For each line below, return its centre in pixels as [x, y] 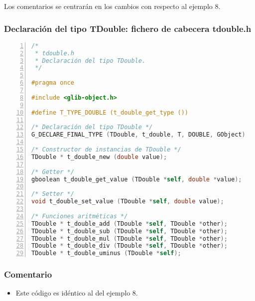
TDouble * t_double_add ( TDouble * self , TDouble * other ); [129, 224]
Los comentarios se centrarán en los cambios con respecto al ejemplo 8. [112, 6]
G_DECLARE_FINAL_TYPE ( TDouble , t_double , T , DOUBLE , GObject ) [138, 135]
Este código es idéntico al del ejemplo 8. [77, 293]
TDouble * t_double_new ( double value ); [99, 157]
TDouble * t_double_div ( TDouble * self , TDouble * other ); [129, 246]
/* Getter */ [53, 172]
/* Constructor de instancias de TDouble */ [106, 150]
